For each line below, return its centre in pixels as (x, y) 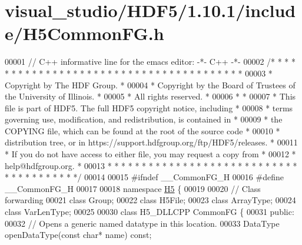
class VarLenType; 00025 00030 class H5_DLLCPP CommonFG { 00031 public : (150, 212)
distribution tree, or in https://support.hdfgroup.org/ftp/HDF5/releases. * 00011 (151, 142)
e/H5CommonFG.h (84, 33)
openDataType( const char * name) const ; (78, 235)
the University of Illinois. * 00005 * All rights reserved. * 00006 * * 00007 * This (150, 96)
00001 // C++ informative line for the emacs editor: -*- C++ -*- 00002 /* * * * (150, 62)
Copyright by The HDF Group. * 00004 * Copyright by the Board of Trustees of (150, 85)
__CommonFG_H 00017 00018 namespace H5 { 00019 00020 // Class (133, 188)
